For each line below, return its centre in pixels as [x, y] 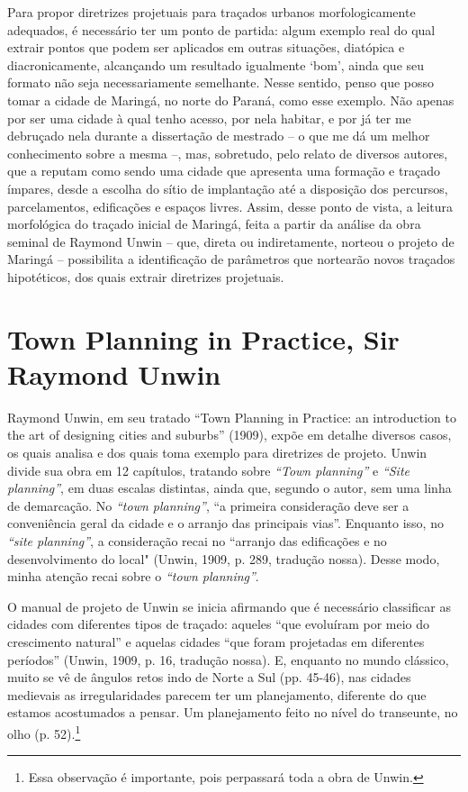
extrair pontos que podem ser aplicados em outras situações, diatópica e [206, 47]
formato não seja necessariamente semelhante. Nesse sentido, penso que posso [221, 82]
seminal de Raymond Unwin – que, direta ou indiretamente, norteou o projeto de [231, 241]
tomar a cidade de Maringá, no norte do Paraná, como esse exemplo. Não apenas [231, 100]
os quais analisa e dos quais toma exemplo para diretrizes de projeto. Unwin [217, 452]
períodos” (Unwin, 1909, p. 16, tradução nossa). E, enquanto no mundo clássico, [228, 659]
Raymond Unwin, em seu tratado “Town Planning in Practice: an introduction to [232, 417]
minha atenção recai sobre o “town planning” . [133, 576]
